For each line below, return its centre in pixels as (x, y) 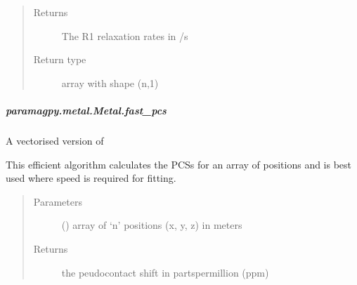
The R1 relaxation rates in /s (125, 35)
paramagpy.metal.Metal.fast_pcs (86, 110)
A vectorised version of (55, 140)
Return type (60, 59)
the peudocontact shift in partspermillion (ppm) (165, 272)
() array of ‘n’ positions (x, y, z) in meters (152, 225)
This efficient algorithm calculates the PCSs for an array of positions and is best (179, 164)
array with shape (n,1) (110, 82)
